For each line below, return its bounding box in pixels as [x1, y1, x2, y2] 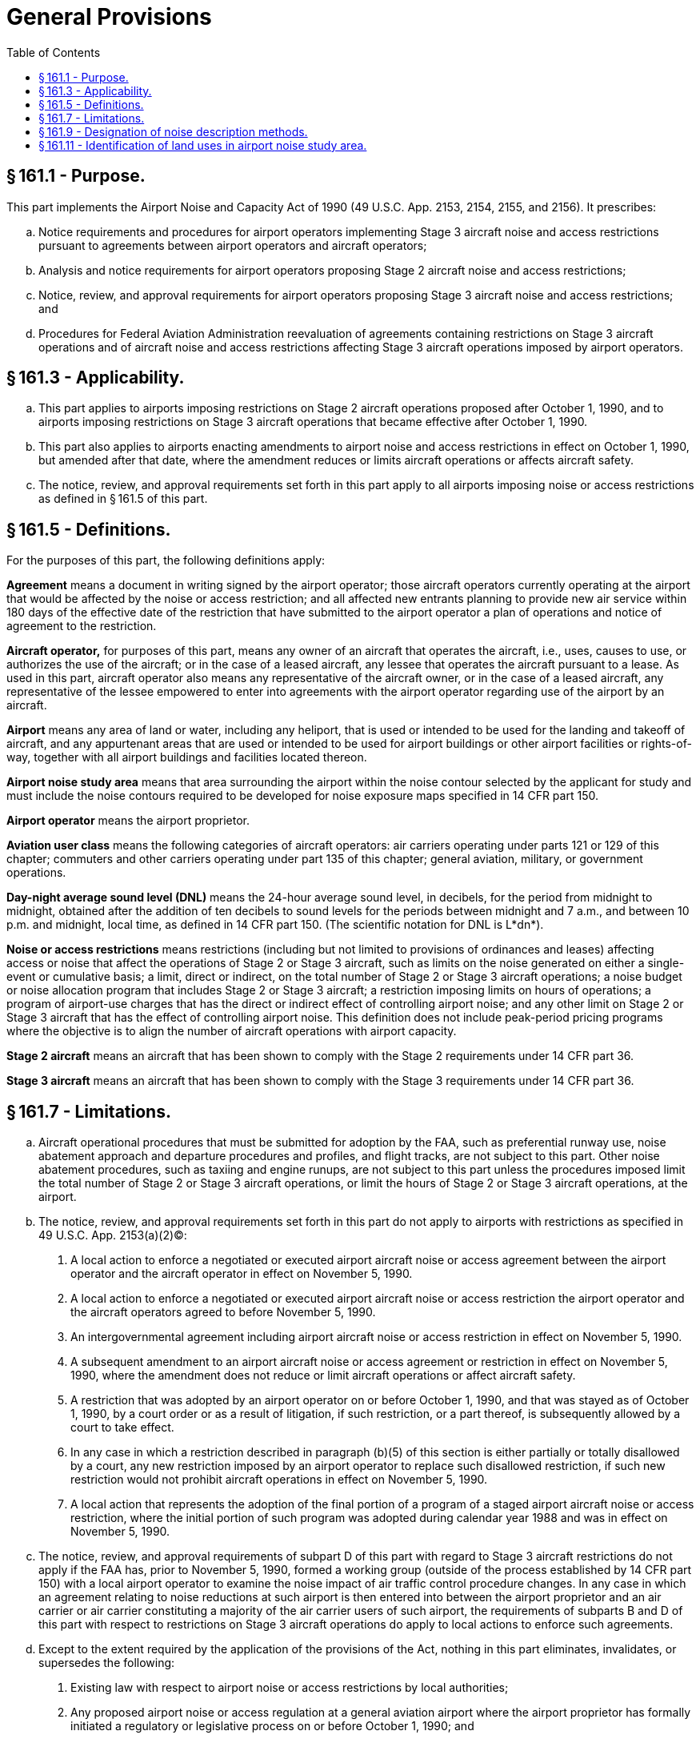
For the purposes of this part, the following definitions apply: [6, 553, 326, 568]
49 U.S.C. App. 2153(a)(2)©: [38, 1228, 187, 1243]
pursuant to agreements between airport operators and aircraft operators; [38, 238, 427, 252]
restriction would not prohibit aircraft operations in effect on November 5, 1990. [70, 1472, 488, 1487]
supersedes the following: [38, 1656, 175, 1670]
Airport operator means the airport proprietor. [6, 813, 250, 828]
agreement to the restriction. [6, 619, 157, 633]
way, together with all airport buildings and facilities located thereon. [6, 750, 367, 765]
